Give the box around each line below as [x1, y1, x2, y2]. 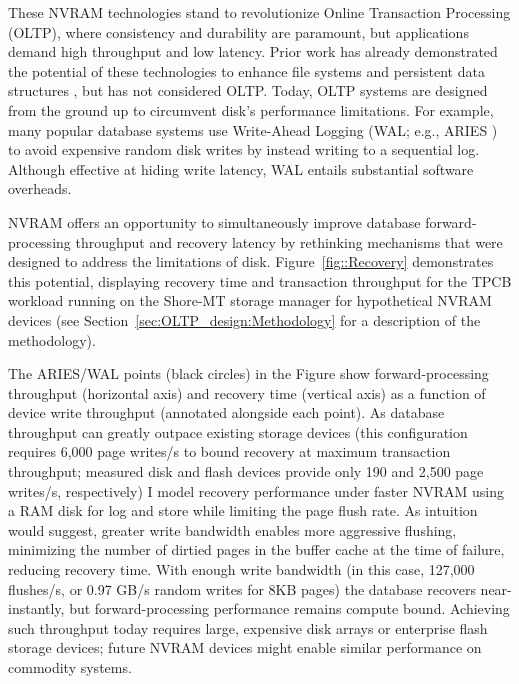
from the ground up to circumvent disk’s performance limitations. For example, [8, 99, 494, 120]
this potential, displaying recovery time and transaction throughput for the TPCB [8, 270, 512, 291]
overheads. [8, 178, 72, 199]
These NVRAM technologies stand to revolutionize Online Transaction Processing [8, 2, 511, 22]
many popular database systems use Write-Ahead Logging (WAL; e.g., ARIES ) [8, 119, 498, 140]
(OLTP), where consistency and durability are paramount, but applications [8, 21, 469, 42]
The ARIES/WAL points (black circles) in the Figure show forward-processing [8, 363, 489, 384]
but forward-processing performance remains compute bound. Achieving [69, 598, 510, 619]
